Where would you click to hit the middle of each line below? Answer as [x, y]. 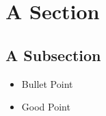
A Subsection [53, 55]
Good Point [46, 107]
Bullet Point [47, 83]
